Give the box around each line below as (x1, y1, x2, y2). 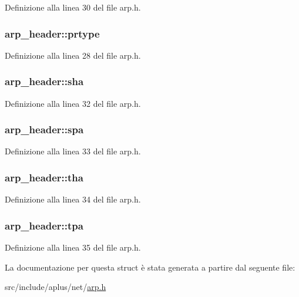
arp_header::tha (5, 170, 83, 184)
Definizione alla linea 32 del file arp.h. (5, 97, 141, 109)
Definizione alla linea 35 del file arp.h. (5, 241, 141, 254)
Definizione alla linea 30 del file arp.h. (5, 1, 141, 13)
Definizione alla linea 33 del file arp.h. (5, 145, 141, 157)
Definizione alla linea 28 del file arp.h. (5, 49, 141, 61)
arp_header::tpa (5, 218, 83, 232)
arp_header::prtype (5, 26, 100, 41)
